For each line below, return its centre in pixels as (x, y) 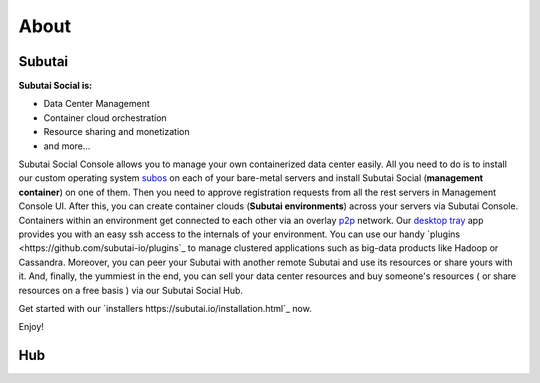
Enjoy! (31, 327)
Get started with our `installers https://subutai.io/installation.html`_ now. (165, 308)
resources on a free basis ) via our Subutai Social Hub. (131, 290)
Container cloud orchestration (105, 117)
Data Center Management (96, 104)
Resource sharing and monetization (116, 132)
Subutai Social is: (55, 86)
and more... (67, 146)
